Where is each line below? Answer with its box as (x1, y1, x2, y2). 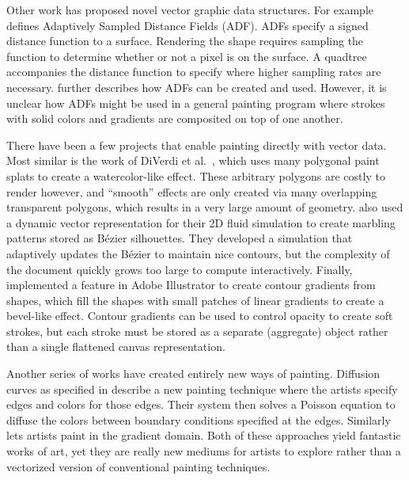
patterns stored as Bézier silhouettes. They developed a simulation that (6, 230, 353, 246)
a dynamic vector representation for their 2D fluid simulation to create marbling (6, 214, 396, 230)
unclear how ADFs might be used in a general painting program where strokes (6, 94, 385, 111)
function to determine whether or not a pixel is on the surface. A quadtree (6, 48, 367, 64)
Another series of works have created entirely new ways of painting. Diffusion (6, 365, 381, 382)
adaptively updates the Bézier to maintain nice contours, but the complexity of (6, 245, 390, 261)
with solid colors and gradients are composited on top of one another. (6, 110, 343, 127)
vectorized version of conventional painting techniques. (6, 458, 271, 474)
